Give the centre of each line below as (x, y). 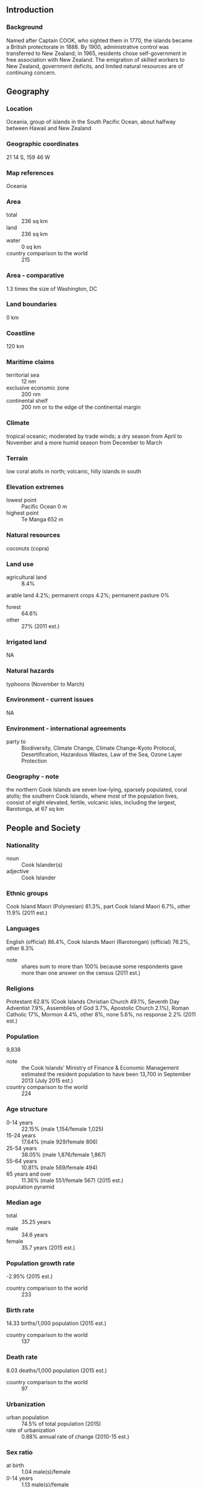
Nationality (23, 845)
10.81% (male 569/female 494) (59, 1167)
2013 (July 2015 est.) (47, 1081)
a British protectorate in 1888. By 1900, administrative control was (88, 47)
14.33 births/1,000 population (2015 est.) (56, 1323)
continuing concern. (31, 73)
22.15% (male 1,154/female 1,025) (62, 1129)
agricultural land (27, 577)
